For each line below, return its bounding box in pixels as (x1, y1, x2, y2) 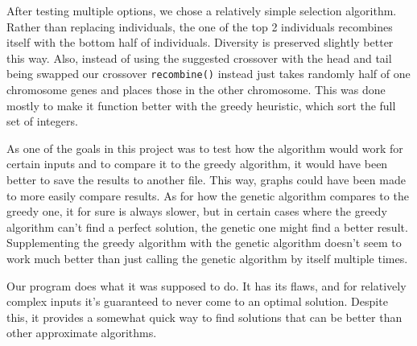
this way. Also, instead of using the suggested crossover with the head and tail (6, 49, 392, 66)
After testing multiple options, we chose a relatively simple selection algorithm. (6, 2, 397, 19)
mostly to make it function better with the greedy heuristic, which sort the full (6, 97, 396, 113)
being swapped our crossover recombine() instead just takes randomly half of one (6, 65, 411, 82)
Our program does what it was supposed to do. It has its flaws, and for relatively (6, 277, 407, 294)
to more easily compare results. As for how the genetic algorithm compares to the (6, 187, 409, 204)
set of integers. (6, 113, 78, 130)
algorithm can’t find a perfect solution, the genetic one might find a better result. (6, 218, 408, 235)
